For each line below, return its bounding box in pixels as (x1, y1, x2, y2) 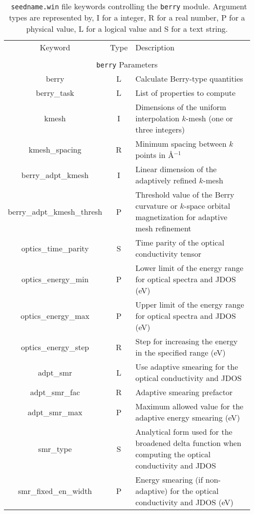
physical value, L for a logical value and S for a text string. (26, 23, 228, 34)
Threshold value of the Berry (135, 189, 234, 200)
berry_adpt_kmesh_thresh (8, 205, 103, 217)
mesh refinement (135, 223, 191, 234)
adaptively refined (135, 175, 197, 186)
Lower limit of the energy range (135, 262, 244, 273)
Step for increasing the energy (135, 335, 238, 347)
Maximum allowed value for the (135, 401, 244, 412)
